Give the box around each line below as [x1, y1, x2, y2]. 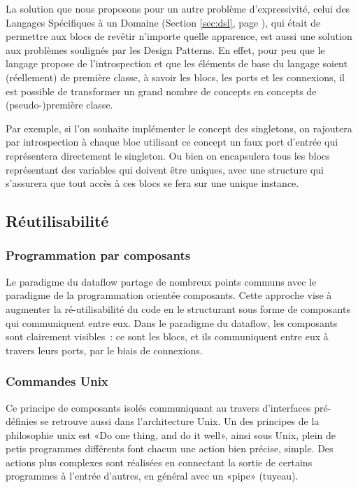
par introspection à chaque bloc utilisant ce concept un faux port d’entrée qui [6, 134, 338, 149]
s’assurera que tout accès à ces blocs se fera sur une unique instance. [6, 176, 299, 190]
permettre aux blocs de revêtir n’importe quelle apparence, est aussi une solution [6, 29, 352, 43]
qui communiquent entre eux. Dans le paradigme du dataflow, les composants [6, 315, 338, 330]
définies [6, 414, 38, 428]
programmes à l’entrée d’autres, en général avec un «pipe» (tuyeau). [6, 468, 299, 483]
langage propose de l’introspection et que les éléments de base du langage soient [6, 56, 348, 71]
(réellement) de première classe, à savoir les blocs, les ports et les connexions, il [6, 69, 345, 84]
